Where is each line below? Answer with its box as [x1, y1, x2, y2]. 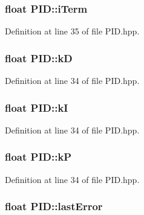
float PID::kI [5, 100, 68, 115]
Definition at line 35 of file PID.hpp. [5, 25, 140, 37]
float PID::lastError [5, 199, 103, 214]
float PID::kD [5, 50, 73, 65]
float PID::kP [5, 149, 72, 164]
